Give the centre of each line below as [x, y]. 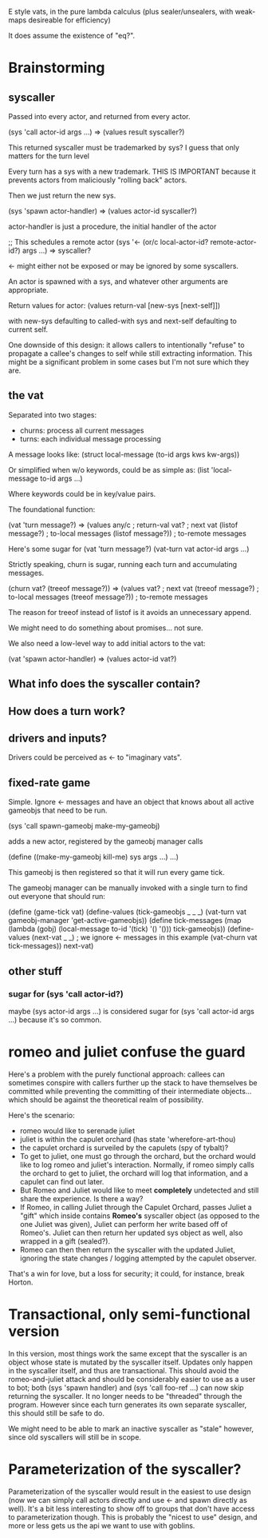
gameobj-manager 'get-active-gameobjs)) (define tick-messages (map [125, 921]
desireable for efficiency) [70, 20]
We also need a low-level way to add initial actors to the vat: [107, 643]
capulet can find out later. [62, 1181]
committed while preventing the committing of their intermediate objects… [130, 1091]
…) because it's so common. [55, 1020]
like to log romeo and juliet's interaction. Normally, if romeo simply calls [137, 1164]
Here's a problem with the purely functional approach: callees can [117, 1074]
